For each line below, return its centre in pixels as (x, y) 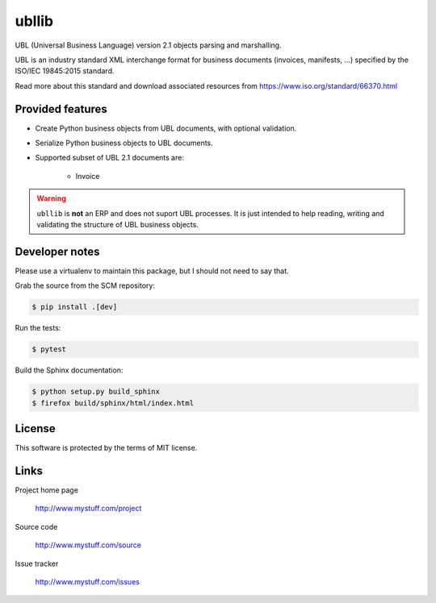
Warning (51, 198)
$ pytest (49, 349)
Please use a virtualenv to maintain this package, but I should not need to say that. (152, 271)
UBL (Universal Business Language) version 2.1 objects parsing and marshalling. (148, 45)
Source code (36, 526)
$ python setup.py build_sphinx (96, 392)
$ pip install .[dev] (75, 307)
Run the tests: (38, 328)
